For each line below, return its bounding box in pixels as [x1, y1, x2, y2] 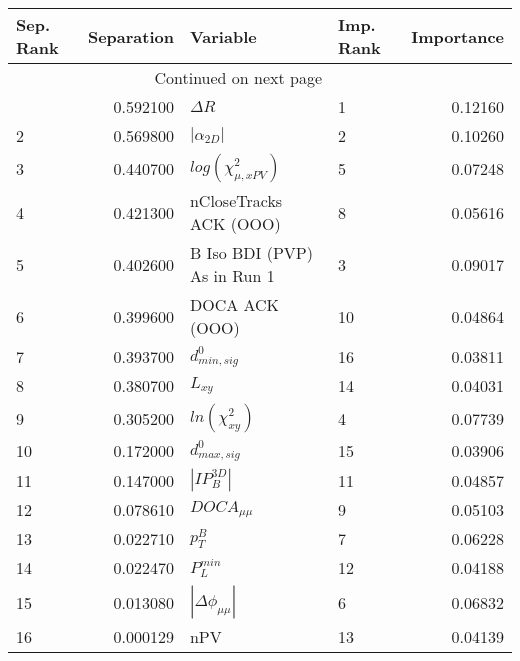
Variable [189, 24, 257, 48]
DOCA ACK [189, 293, 280, 316]
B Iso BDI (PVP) [189, 241, 313, 264]
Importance [411, 24, 504, 48]
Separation [87, 24, 174, 48]
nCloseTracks [189, 189, 283, 212]
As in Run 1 [189, 264, 275, 287]
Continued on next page [154, 66, 323, 89]
